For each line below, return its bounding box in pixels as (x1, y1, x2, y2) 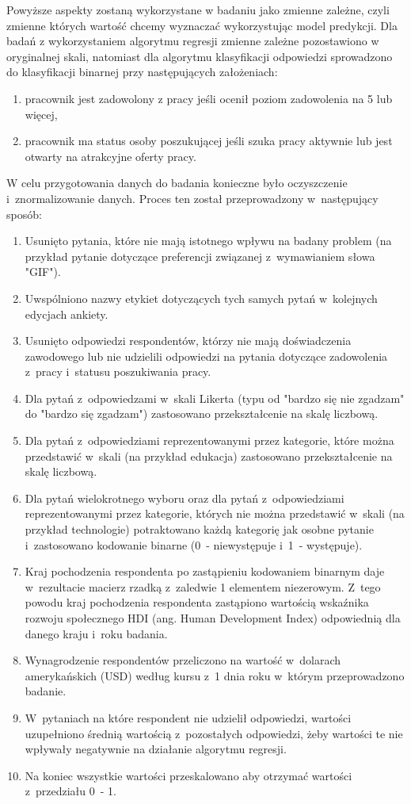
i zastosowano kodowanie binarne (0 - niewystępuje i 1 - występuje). (25, 536, 363, 553)
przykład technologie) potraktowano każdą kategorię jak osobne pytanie (25, 521, 374, 538)
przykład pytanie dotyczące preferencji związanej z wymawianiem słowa (25, 247, 375, 264)
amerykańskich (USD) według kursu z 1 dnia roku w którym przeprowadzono (25, 667, 405, 683)
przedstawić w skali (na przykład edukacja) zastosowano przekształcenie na (25, 447, 393, 464)
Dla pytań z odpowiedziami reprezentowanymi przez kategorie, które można (25, 432, 394, 449)
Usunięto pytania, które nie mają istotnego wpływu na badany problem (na (25, 232, 392, 249)
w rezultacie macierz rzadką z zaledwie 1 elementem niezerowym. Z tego (25, 578, 381, 595)
